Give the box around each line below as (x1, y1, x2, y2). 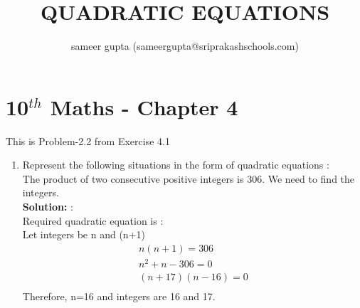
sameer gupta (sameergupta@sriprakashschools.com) (71, 38, 299, 53)
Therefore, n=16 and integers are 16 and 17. (22, 289, 216, 304)
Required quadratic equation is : (22, 213, 164, 228)
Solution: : (22, 199, 73, 214)
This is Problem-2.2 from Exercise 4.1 (6, 133, 170, 148)
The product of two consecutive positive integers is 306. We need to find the (22, 171, 355, 186)
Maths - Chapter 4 (50, 92, 238, 121)
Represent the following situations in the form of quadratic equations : (22, 157, 329, 172)
